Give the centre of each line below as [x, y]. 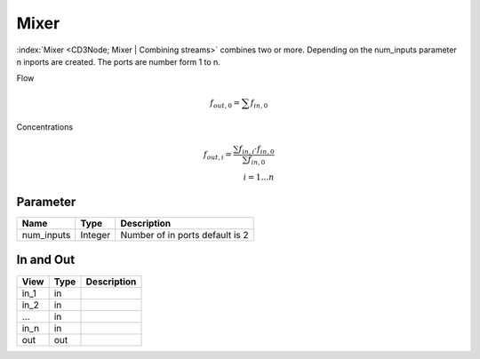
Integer [96, 235]
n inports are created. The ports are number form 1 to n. [119, 61]
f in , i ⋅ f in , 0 [256, 150]
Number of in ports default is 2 [184, 235]
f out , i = [218, 156]
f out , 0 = [225, 104]
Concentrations [45, 127]
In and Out [46, 260]
